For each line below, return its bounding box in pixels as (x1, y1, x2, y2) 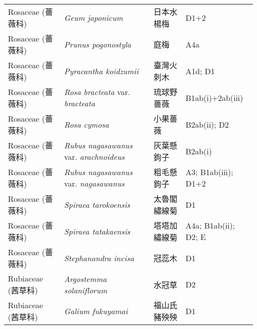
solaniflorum (64, 284, 107, 296)
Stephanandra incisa (64, 252, 134, 264)
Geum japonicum (64, 11, 123, 23)
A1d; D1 (185, 65, 215, 77)
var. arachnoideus (64, 151, 125, 162)
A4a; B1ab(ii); (185, 220, 235, 231)
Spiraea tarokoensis (64, 198, 130, 210)
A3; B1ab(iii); (185, 166, 233, 178)
